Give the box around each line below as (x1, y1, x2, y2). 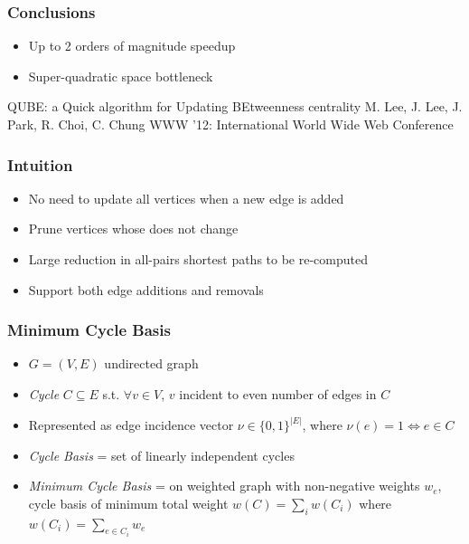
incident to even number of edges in (179, 385, 377, 403)
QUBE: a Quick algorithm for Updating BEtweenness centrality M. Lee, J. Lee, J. (7, 97, 463, 116)
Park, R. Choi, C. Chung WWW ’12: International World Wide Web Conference (7, 115, 454, 133)
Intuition (7, 153, 73, 176)
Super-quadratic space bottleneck (28, 66, 213, 85)
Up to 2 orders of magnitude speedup (28, 36, 236, 55)
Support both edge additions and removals (28, 280, 264, 299)
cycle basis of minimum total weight (28, 493, 229, 512)
